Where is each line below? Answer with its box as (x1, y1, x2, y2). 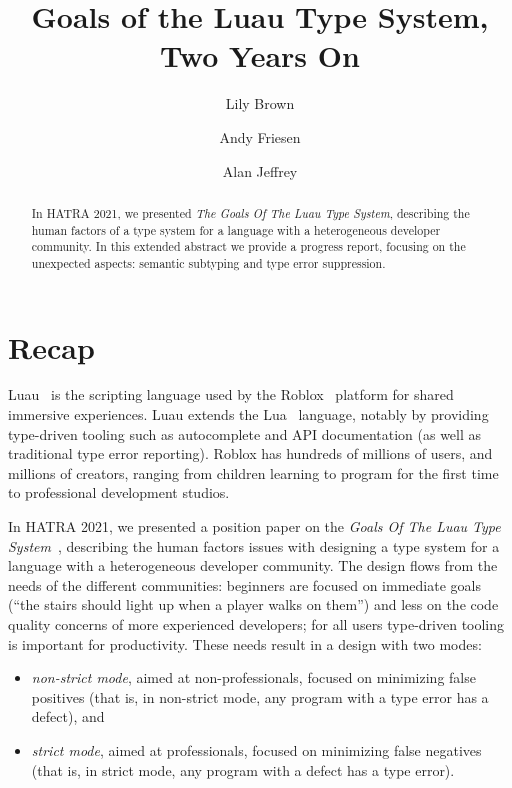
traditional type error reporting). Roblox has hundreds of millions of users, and (8, 443, 493, 464)
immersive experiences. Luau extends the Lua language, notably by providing (8, 404, 489, 425)
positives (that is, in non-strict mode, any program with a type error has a (31, 686, 489, 707)
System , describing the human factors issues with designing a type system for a (8, 535, 500, 556)
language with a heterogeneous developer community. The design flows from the (8, 555, 498, 576)
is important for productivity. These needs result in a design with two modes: (8, 633, 482, 654)
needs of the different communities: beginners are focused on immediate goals (8, 574, 481, 595)
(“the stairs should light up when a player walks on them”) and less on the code (8, 594, 499, 615)
